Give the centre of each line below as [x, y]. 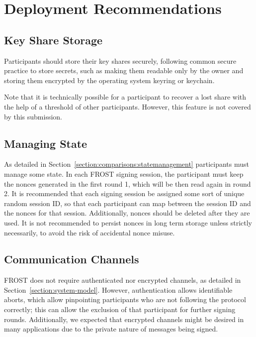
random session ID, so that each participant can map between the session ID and [128, 203]
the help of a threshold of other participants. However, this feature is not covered [128, 106]
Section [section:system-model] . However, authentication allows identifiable [118, 289]
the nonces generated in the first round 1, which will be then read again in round [128, 183]
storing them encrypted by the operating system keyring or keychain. [109, 80]
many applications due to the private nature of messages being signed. [111, 329]
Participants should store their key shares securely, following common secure [120, 60]
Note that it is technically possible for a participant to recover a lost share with [125, 97]
